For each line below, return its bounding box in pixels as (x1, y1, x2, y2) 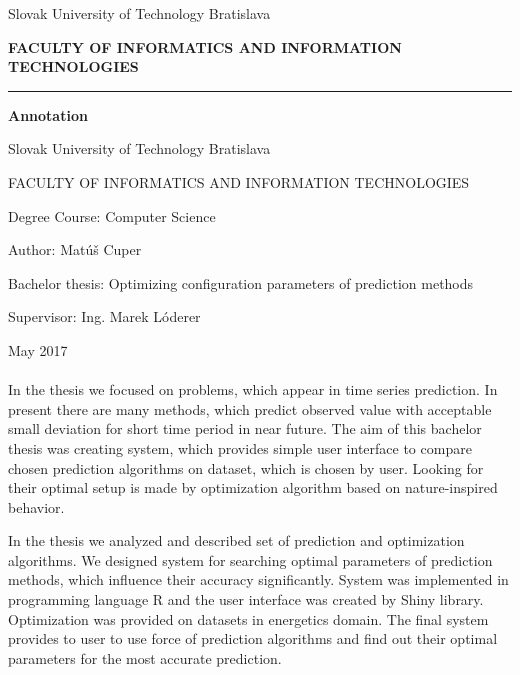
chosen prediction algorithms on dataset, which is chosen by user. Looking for (8, 457, 484, 478)
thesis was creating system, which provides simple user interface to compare (8, 437, 472, 458)
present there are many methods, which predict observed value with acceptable (8, 398, 492, 419)
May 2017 (8, 339, 68, 360)
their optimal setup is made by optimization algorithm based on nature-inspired (8, 477, 498, 498)
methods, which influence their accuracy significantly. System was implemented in (8, 569, 509, 590)
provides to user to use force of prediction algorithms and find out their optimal (8, 628, 498, 649)
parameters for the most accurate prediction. (8, 647, 282, 668)
